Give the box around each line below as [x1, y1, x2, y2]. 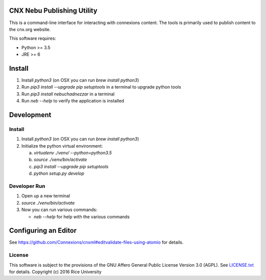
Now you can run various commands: [21, 207, 98, 213]
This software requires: [9, 35, 56, 41]
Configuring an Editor [9, 226, 77, 235]
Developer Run [9, 183, 45, 189]
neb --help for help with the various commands [33, 214, 130, 219]
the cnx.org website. [9, 26, 51, 32]
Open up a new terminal [21, 193, 70, 199]
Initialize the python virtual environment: [21, 143, 103, 149]
